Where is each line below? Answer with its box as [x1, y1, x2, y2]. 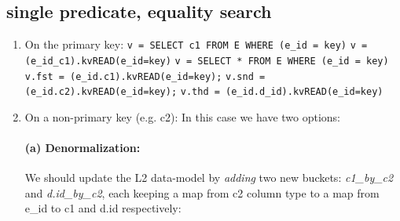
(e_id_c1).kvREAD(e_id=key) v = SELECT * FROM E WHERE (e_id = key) [24, 55, 389, 67]
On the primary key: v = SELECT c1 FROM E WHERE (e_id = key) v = [24, 36, 368, 53]
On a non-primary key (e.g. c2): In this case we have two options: [24, 108, 341, 125]
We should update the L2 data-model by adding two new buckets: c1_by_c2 [24, 169, 394, 186]
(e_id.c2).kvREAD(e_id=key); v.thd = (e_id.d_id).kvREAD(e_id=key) [24, 86, 383, 98]
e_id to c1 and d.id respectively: [24, 200, 182, 216]
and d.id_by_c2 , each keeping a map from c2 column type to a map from [24, 184, 380, 201]
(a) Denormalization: [24, 139, 141, 156]
